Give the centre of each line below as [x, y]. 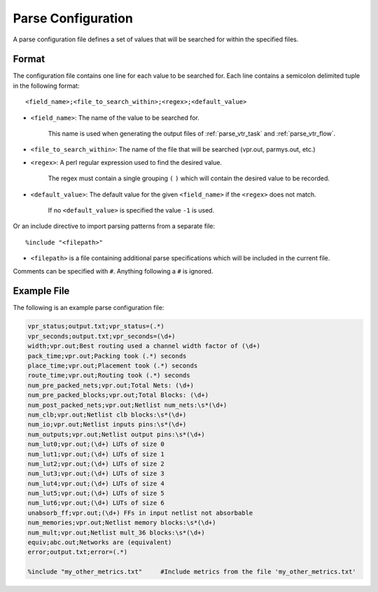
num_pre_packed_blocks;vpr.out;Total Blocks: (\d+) [118, 395]
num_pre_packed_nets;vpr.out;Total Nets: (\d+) [111, 385]
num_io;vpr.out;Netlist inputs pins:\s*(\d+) [107, 425]
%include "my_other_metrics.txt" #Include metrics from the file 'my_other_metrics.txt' [192, 572]
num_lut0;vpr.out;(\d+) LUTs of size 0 [96, 444]
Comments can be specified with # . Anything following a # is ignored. [113, 271]
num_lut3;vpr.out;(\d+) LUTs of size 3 [96, 474]
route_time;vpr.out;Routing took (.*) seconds [109, 376]
